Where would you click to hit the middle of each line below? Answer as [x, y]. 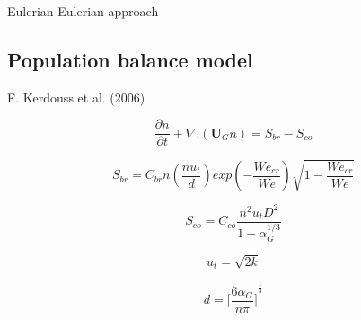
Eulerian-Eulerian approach [83, 11]
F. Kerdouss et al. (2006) [76, 97]
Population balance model [130, 59]
